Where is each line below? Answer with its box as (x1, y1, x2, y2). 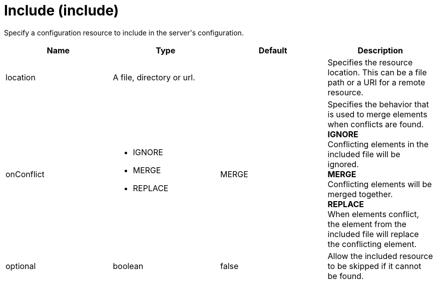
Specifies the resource (327, 57, 413, 67)
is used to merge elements (327, 109, 427, 119)
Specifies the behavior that (327, 99, 429, 109)
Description (357, 45, 403, 55)
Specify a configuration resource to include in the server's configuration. (4, 28, 244, 37)
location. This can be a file (327, 67, 427, 77)
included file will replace (327, 229, 419, 239)
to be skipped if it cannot (327, 261, 421, 271)
